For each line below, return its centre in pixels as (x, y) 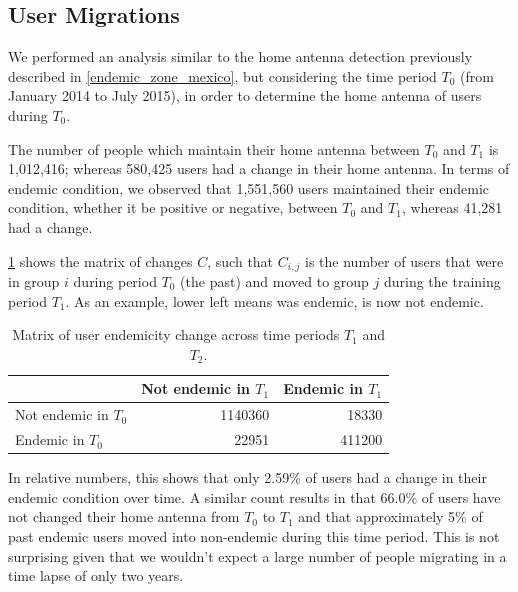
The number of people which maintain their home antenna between (214, 148)
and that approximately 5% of (390, 516)
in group (34, 281)
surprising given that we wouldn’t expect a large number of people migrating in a (257, 555)
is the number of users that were (404, 260)
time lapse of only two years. (96, 575)
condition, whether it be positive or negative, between (173, 207)
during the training (442, 281)
